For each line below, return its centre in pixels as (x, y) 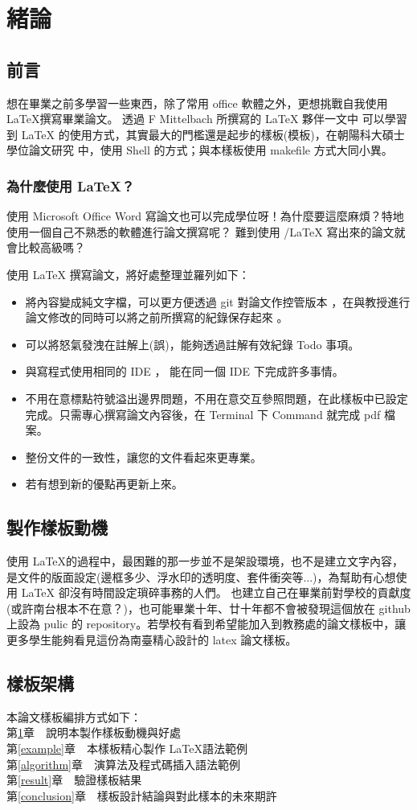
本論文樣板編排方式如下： (74, 716)
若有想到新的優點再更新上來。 (104, 484)
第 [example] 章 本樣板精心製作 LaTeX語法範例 (127, 748)
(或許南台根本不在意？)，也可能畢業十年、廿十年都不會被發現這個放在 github (208, 608)
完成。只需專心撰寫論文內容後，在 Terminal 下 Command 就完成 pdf (203, 414)
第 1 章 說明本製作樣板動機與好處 (94, 732)
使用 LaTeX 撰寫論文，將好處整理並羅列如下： (128, 274)
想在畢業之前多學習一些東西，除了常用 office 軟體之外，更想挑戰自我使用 (197, 103)
